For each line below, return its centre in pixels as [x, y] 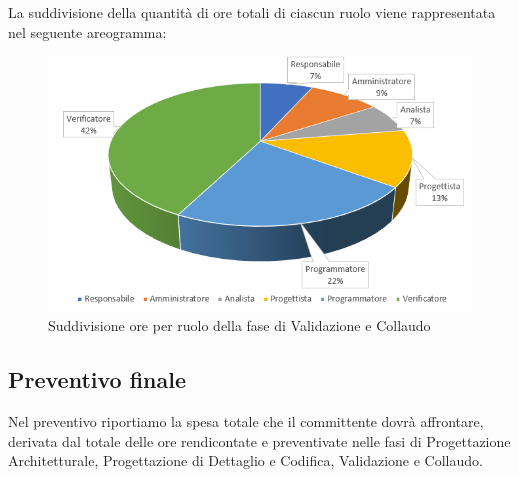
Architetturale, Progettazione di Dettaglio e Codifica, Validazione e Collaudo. [245, 460]
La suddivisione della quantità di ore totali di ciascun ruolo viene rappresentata [252, 12]
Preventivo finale [97, 379]
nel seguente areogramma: [87, 31]
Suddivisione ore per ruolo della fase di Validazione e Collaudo [239, 325]
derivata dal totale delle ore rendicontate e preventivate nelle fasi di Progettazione [259, 440]
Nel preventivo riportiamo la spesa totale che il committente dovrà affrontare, [246, 421]
